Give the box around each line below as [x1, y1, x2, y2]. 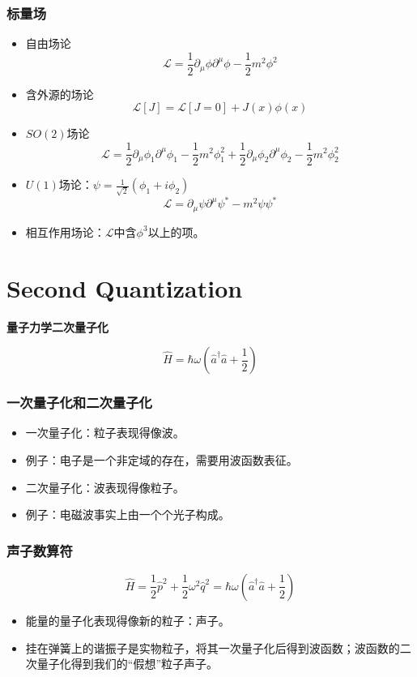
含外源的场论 [25, 85, 94, 102]
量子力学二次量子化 [6, 318, 109, 335]
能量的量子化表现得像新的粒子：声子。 [25, 611, 230, 628]
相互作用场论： [25, 223, 105, 240]
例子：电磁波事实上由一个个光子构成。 [25, 506, 230, 523]
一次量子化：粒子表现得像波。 [25, 424, 185, 441]
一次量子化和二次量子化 [6, 392, 152, 413]
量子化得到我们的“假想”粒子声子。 [36, 655, 219, 672]
